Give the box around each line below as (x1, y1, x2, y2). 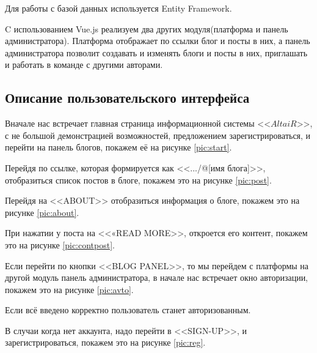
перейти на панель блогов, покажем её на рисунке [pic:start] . (5, 141, 232, 154)
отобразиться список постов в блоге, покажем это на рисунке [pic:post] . (5, 173, 272, 186)
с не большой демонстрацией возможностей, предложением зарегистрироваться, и (5, 128, 311, 141)
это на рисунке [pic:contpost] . (5, 238, 115, 251)
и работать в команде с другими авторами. (5, 58, 163, 71)
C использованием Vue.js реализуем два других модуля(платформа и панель (5, 22, 288, 35)
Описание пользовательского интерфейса (5, 88, 250, 107)
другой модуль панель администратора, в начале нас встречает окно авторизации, (5, 271, 308, 284)
